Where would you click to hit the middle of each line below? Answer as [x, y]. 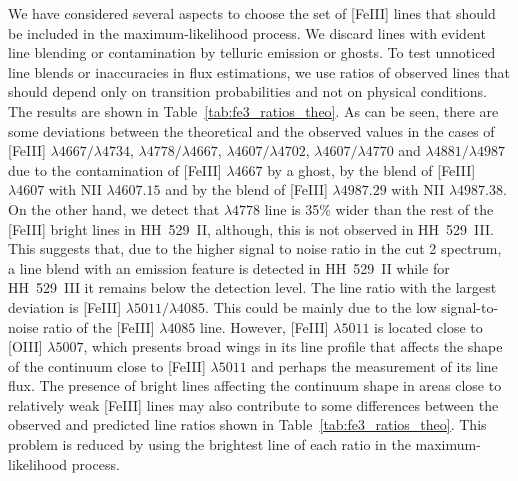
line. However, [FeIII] [264, 326]
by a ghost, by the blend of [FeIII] [371, 169]
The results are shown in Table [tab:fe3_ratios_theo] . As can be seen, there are [253, 110]
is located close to [428, 326]
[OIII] [25, 346]
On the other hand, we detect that [114, 208]
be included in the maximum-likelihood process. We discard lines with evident [247, 32]
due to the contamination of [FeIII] [115, 169]
